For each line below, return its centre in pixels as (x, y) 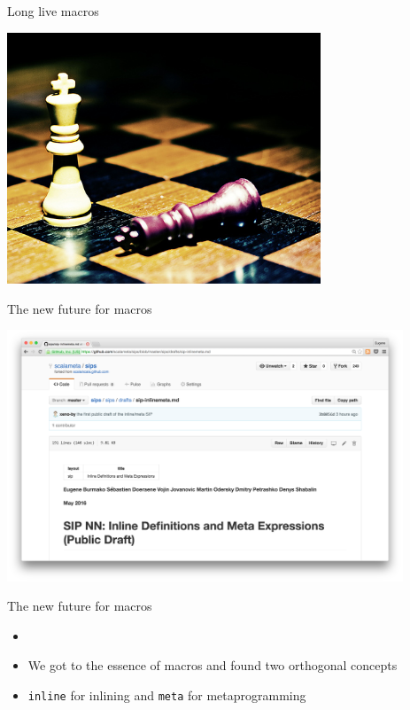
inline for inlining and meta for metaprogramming (167, 695)
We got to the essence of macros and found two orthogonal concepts (213, 665)
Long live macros (53, 11)
